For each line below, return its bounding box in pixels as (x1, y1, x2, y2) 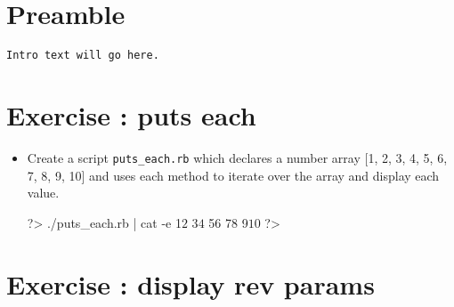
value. (27, 183, 60, 202)
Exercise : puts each (6, 96, 256, 133)
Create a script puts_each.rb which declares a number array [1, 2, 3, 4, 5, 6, (27, 148, 448, 166)
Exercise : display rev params (6, 265, 375, 302)
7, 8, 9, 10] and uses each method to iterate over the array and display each (27, 166, 440, 184)
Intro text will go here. (6, 49, 159, 62)
